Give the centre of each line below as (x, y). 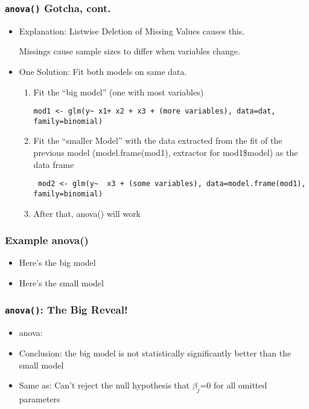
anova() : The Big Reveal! (66, 310)
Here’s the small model (61, 282)
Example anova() (47, 240)
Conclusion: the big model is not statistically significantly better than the (155, 353)
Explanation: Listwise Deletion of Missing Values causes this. (132, 31)
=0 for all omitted (234, 385)
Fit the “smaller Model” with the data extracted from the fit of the (158, 140)
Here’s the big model (57, 262)
